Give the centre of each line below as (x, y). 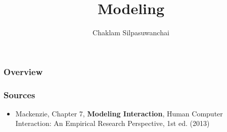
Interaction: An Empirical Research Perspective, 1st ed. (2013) (112, 123)
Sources (19, 94)
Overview (23, 71)
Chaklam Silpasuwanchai (131, 32)
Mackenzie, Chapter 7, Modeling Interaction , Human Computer (119, 113)
